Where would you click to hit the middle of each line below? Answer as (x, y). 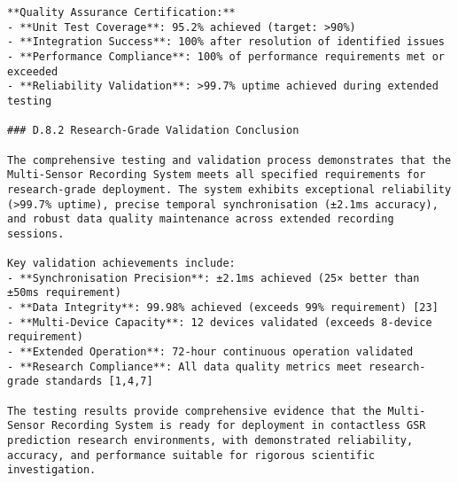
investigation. (52, 470)
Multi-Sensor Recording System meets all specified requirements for (217, 175)
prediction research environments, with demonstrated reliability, (210, 441)
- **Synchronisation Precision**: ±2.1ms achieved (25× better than (213, 278)
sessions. (36, 234)
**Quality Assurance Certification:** (121, 12)
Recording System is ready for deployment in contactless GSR (239, 426)
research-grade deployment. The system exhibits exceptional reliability (229, 189)
